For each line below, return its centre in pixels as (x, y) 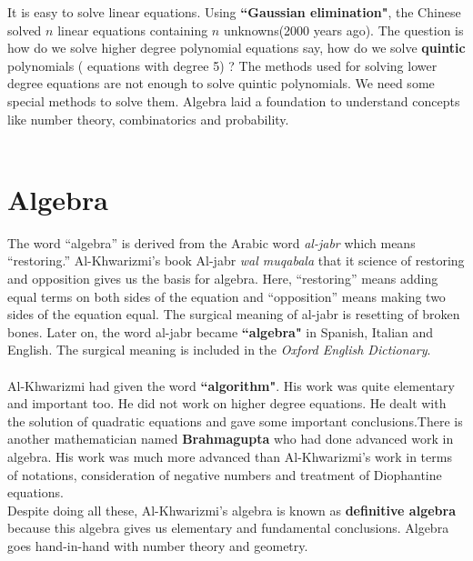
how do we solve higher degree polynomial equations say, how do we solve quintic (236, 48)
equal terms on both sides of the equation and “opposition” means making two (226, 296)
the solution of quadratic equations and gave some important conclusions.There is (235, 421)
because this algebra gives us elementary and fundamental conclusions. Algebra (228, 528)
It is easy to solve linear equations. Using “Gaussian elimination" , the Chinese (234, 12)
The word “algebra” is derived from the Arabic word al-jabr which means (211, 242)
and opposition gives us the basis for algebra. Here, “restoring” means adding (223, 279)
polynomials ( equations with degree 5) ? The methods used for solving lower (222, 65)
